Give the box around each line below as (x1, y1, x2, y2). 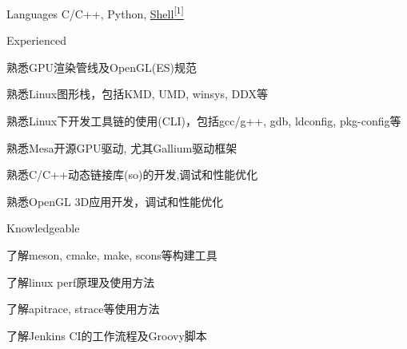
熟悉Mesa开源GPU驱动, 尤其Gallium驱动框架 (6, 139, 237, 156)
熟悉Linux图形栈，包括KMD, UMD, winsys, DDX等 (6, 85, 269, 102)
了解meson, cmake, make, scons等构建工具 (6, 247, 217, 263)
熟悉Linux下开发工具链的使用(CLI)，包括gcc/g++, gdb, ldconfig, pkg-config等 (6, 113, 401, 129)
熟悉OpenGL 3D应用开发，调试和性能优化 (6, 192, 224, 209)
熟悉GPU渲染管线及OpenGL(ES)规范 (6, 58, 198, 75)
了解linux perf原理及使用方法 (6, 273, 155, 290)
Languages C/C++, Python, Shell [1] (6, 3, 184, 22)
